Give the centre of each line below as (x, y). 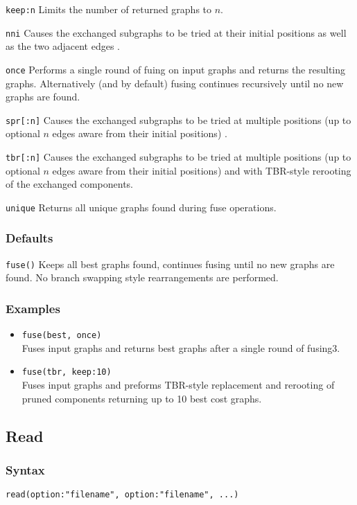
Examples (33, 308)
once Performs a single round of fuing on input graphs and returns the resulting (176, 69)
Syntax (25, 469)
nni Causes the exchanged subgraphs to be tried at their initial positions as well (176, 32)
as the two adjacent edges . (63, 46)
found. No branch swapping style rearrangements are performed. (142, 277)
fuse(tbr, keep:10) (67, 372)
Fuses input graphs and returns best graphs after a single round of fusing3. (181, 347)
